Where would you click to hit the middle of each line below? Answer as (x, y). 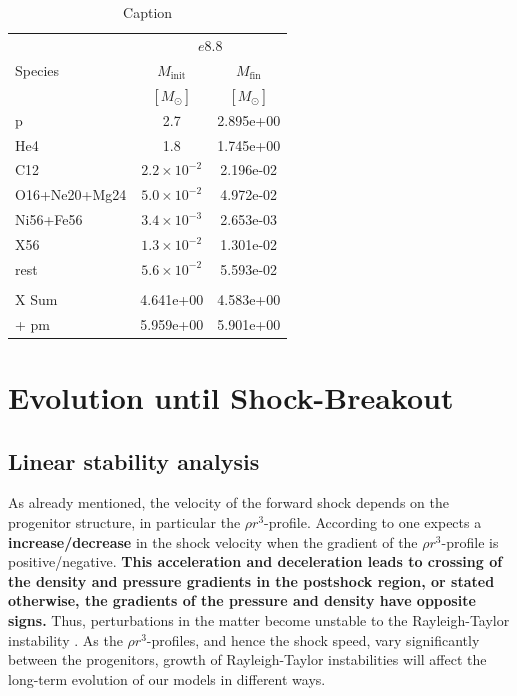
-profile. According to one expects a (373, 522)
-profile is (470, 541)
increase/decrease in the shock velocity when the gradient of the (213, 541)
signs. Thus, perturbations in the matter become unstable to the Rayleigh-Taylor (259, 620)
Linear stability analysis (134, 460)
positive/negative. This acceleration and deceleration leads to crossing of (255, 561)
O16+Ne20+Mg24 (71, 194)
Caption (148, 12)
